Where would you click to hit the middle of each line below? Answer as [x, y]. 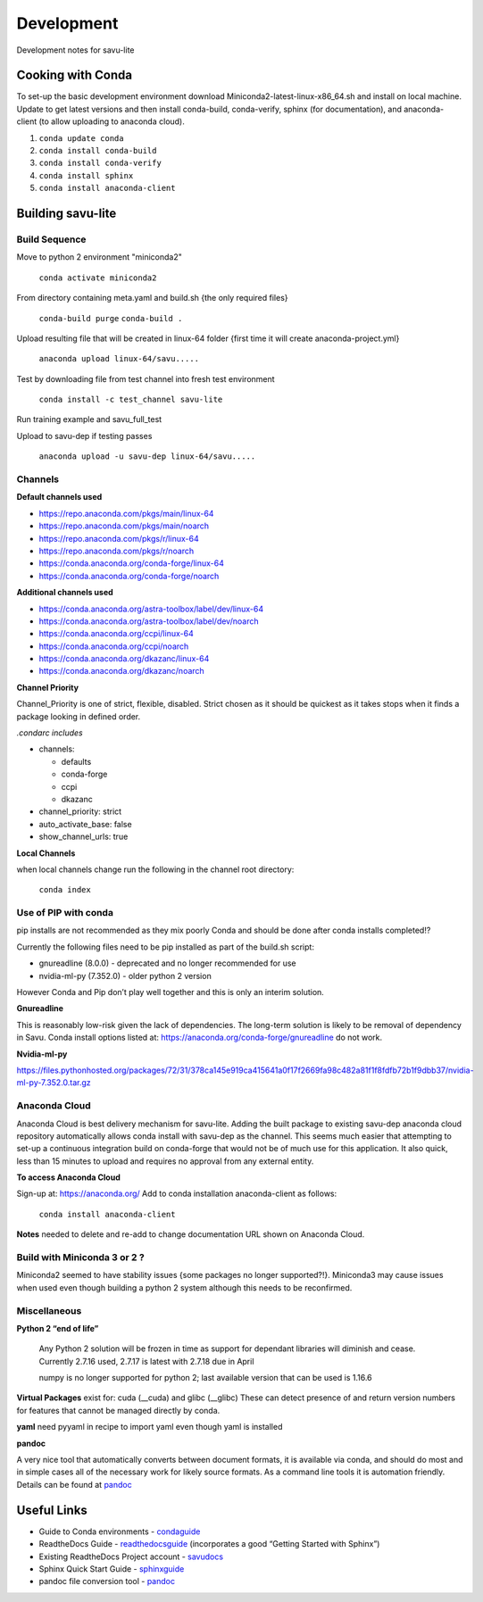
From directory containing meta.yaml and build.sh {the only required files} [153, 298]
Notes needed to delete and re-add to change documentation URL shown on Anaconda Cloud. [191, 1234]
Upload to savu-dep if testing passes [84, 436]
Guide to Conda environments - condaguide [120, 1531]
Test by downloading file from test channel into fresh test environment [146, 378]
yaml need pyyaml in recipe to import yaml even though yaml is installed [150, 1427]
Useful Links [52, 1510]
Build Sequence [51, 239]
